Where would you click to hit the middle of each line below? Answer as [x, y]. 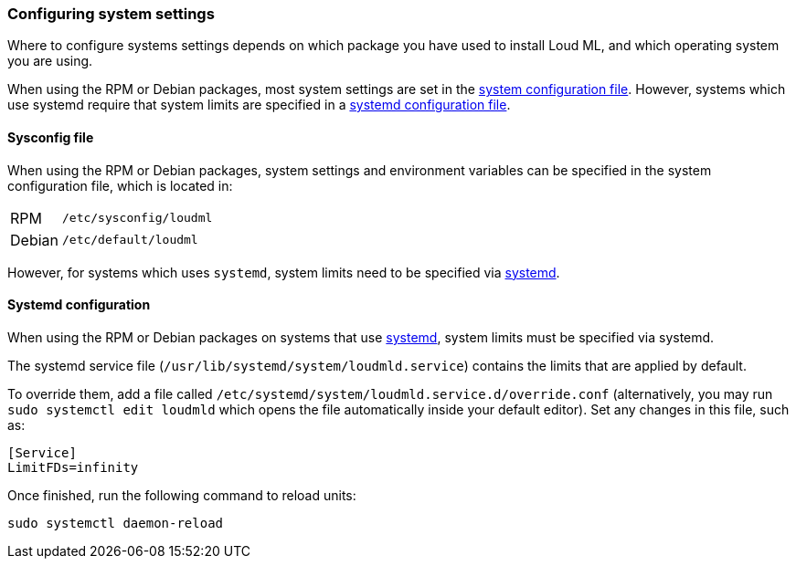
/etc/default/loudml [130, 240]
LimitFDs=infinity [73, 467]
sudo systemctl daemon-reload [116, 523]
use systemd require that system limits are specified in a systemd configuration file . [259, 105]
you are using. [50, 61]
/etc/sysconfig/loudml [137, 218]
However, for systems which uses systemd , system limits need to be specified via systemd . [284, 272]
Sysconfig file [51, 137]
